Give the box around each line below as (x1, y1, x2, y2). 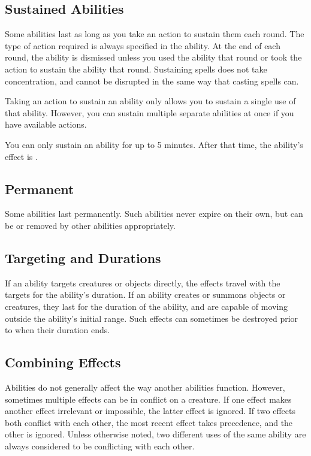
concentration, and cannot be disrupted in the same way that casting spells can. (5, 74, 299, 87)
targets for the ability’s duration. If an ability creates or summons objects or (5, 288, 286, 301)
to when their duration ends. (5, 324, 110, 336)
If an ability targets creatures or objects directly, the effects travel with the (5, 276, 280, 289)
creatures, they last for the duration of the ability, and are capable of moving (5, 300, 288, 312)
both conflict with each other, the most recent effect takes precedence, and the (5, 416, 293, 428)
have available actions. (5, 118, 87, 131)
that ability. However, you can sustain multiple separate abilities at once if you (5, 106, 294, 119)
